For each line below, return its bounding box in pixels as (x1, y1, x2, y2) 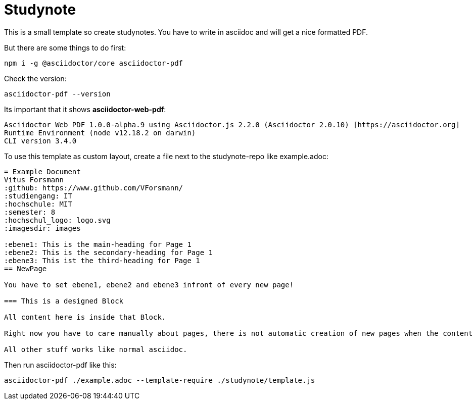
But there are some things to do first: (4, 43, 126, 52)
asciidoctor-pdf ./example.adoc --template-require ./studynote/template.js (4, 376, 315, 384)
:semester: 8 (4, 208, 56, 216)
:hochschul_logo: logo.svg (4, 216, 111, 224)
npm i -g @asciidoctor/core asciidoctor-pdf (4, 59, 183, 67)
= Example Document (4, 167, 81, 176)
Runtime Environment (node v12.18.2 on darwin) (4, 128, 196, 137)
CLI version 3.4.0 (4, 136, 77, 145)
